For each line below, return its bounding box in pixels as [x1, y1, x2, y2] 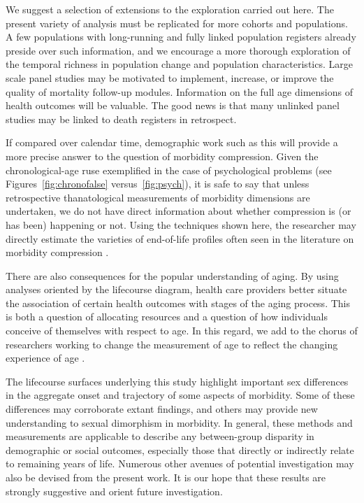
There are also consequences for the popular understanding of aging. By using [6, 268, 339, 283]
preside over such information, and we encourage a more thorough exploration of [6, 43, 351, 57]
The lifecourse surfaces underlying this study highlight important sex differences [6, 374, 349, 388]
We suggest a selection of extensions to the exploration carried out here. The [6, 2, 334, 16]
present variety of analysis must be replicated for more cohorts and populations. [6, 15, 348, 30]
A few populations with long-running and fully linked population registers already [6, 29, 356, 44]
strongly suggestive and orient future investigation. [6, 483, 223, 498]
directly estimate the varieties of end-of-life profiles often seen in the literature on [6, 231, 354, 246]
